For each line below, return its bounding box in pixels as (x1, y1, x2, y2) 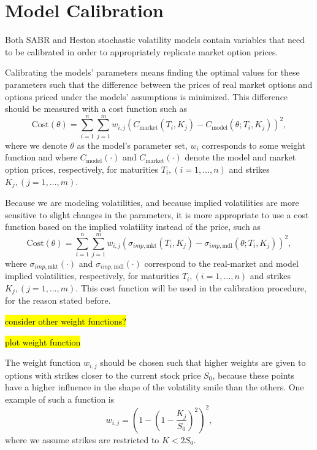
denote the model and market (185, 151, 296, 164)
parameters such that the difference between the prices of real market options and (5, 77, 313, 90)
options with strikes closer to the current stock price (5, 368, 201, 381)
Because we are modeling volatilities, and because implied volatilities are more (5, 196, 299, 209)
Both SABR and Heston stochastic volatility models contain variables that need (5, 33, 305, 46)
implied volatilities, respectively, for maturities (5, 269, 180, 282)
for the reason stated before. (5, 294, 111, 307)
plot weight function (5, 335, 81, 348)
